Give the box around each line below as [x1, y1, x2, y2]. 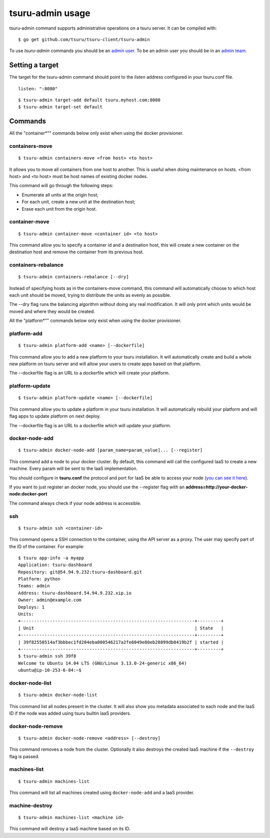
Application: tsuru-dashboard [18, 562, 92, 568]
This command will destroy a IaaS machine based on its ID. [9, 825, 130, 832]
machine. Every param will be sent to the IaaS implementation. [9, 465, 137, 471]
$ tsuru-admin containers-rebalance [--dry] [18, 274, 129, 280]
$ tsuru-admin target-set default [18, 104, 102, 110]
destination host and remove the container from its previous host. [9, 249, 144, 255]
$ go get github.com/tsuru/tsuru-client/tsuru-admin [18, 37, 150, 42]
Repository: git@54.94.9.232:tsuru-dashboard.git [18, 569, 142, 575]
